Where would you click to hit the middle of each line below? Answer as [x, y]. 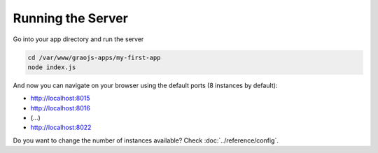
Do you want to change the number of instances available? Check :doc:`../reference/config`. [146, 140]
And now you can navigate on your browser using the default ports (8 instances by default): [145, 85]
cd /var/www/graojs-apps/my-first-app [94, 57]
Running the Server [71, 18]
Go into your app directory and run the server [78, 39]
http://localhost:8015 [60, 99]
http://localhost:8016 [60, 108]
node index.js [52, 67]
